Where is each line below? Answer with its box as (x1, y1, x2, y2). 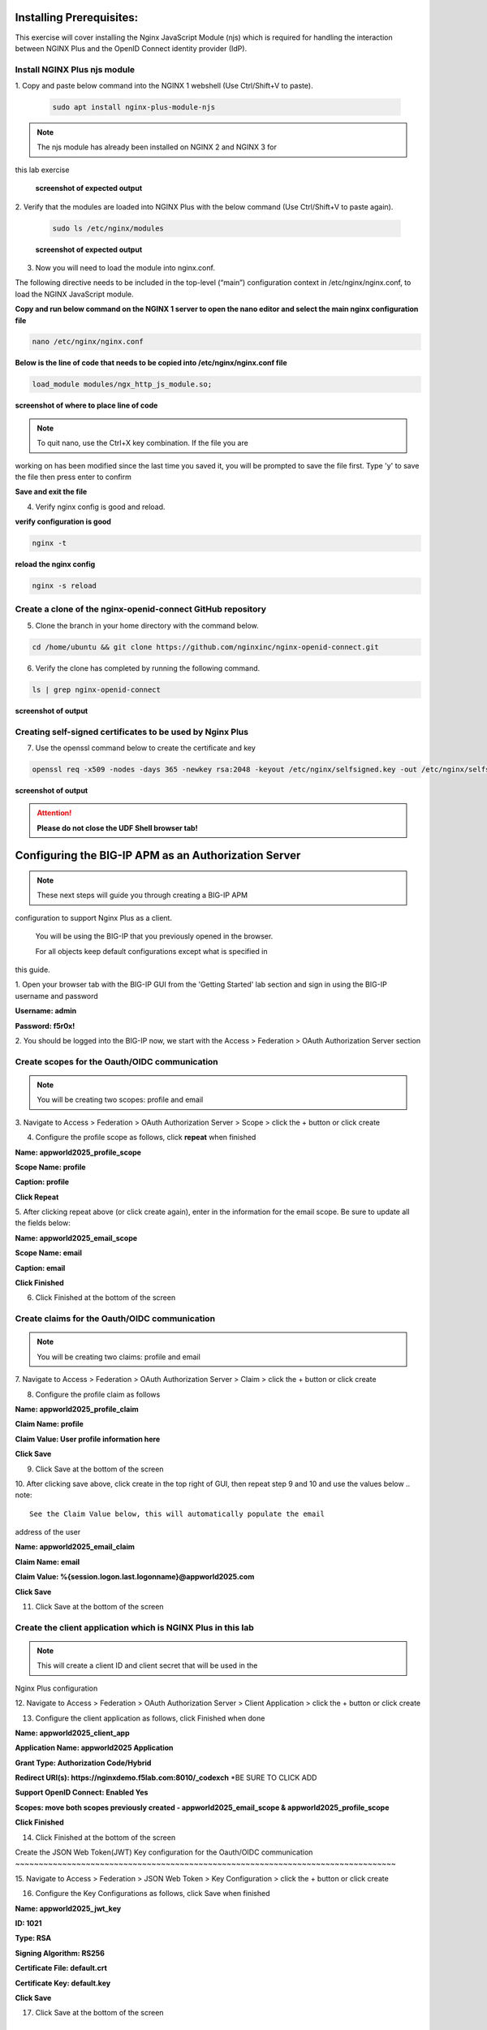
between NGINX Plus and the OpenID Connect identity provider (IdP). (15, 43, 248, 53)
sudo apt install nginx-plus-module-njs (52, 102, 215, 112)
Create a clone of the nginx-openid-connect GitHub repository (15, 603, 267, 615)
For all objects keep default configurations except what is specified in (35, 946, 268, 956)
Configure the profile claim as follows (35, 1389, 161, 1399)
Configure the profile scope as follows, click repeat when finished (35, 1133, 256, 1142)
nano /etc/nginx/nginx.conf (32, 337, 144, 347)
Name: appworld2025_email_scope (15, 1233, 138, 1242)
